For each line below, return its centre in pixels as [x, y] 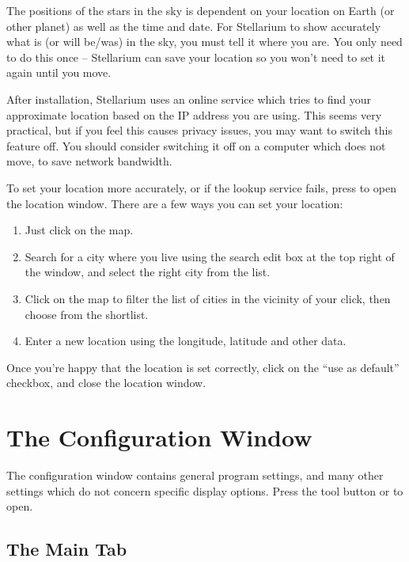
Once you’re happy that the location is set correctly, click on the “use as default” [203, 367]
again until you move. [59, 72]
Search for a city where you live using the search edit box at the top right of [210, 256]
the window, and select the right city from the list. [148, 272]
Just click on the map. [79, 230]
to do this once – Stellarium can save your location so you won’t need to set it [196, 57]
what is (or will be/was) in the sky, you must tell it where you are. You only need [204, 42]
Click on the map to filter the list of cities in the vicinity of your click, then [208, 298]
